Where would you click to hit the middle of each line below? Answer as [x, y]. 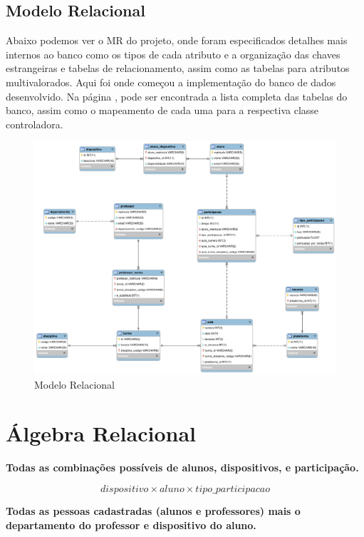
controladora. [35, 124]
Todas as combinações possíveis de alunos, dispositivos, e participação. [182, 467]
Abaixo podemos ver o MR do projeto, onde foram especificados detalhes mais [177, 40]
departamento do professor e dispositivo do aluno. [131, 525]
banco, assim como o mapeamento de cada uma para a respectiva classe [162, 110]
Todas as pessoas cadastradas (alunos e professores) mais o [153, 510]
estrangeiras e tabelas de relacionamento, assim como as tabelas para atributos [178, 68]
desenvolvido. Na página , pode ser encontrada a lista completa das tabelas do [177, 96]
